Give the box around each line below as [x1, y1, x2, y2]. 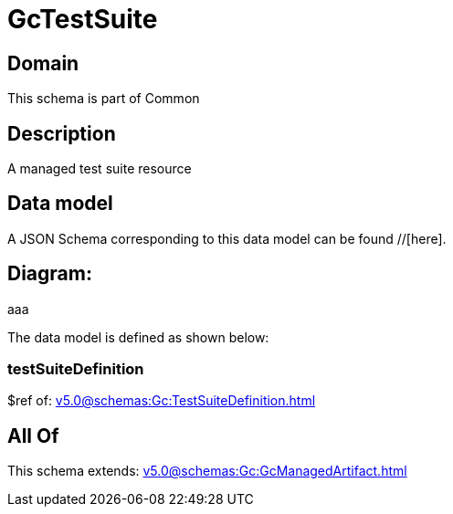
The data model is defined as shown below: [7, 329, 269, 345]
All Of [7, 424, 59, 447]
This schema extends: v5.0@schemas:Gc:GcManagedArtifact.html [7, 463, 407, 479]
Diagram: [7, 262, 92, 286]
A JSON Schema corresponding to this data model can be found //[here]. [7, 230, 447, 247]
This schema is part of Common [7, 90, 200, 107]
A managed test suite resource [7, 161, 192, 177]
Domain [7, 51, 79, 75]
